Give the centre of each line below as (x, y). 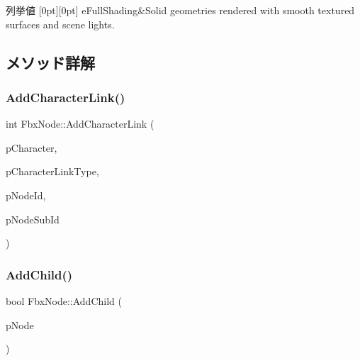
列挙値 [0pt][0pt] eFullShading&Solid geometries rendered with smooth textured (180, 10)
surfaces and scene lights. (60, 24)
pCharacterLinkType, (52, 171)
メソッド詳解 (50, 62)
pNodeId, (26, 195)
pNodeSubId (33, 219)
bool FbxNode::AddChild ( (64, 300)
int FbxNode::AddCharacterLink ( (80, 124)
